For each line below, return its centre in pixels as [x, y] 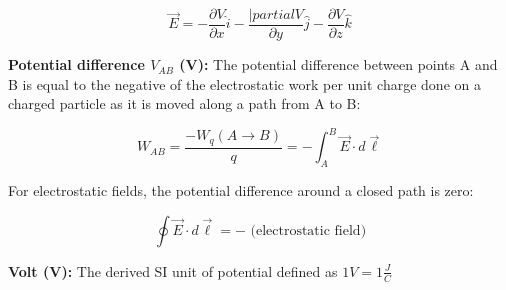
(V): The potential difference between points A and [338, 64]
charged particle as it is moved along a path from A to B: [184, 103]
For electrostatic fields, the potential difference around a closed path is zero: [241, 190]
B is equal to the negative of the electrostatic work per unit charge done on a [244, 83]
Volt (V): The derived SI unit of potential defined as [173, 270]
